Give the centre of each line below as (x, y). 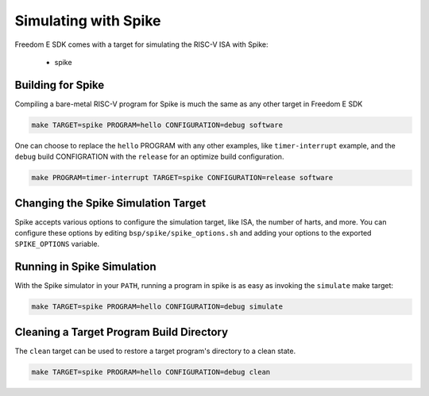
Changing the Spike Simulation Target (110, 203)
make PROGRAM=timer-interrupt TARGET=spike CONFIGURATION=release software (182, 178)
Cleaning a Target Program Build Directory (122, 332)
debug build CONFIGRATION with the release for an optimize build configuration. (149, 157)
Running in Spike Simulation (85, 267)
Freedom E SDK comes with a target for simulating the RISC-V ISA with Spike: (142, 44)
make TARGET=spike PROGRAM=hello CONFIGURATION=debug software (157, 125)
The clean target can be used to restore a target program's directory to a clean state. (155, 351)
